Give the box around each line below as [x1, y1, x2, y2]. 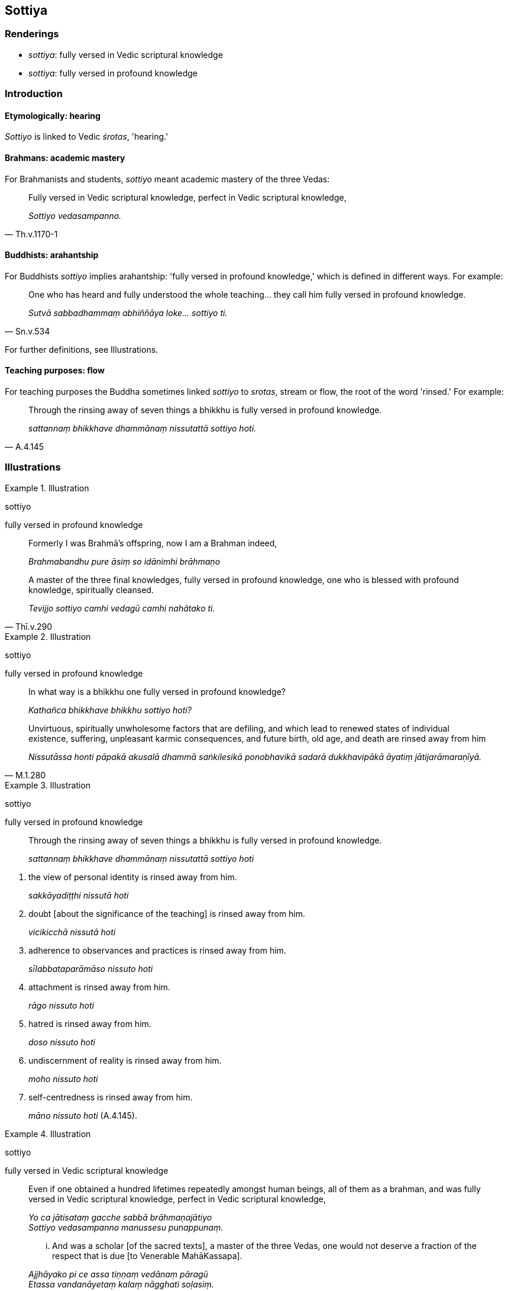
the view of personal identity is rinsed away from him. [28, 871, 237, 882]
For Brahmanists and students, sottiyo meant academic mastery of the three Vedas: [5, 173, 330, 184]
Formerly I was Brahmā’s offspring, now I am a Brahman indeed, [28, 537, 277, 548]
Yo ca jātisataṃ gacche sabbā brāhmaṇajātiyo [28, 1212, 212, 1222]
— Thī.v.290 [5, 621, 53, 632]
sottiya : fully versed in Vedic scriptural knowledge [28, 49, 223, 60]
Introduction [5, 88, 63, 100]
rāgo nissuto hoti [28, 1000, 94, 1010]
